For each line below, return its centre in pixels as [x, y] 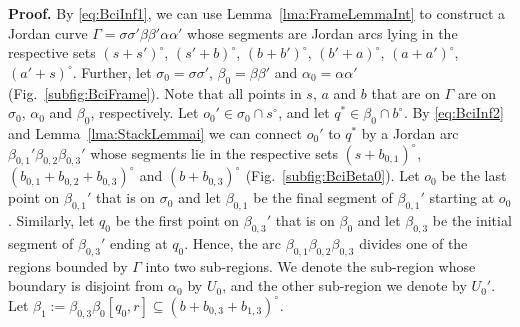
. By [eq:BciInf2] [453, 112]
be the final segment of [323, 197]
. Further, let [112, 71]
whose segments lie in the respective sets [214, 152]
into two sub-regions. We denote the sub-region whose [310, 265]
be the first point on [177, 220]
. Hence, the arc [233, 242]
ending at [139, 242]
